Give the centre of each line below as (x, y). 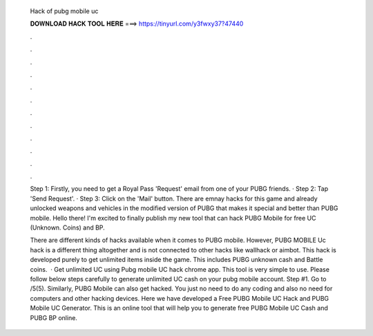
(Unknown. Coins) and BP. (67, 227)
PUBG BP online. (54, 317)
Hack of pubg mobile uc (64, 11)
